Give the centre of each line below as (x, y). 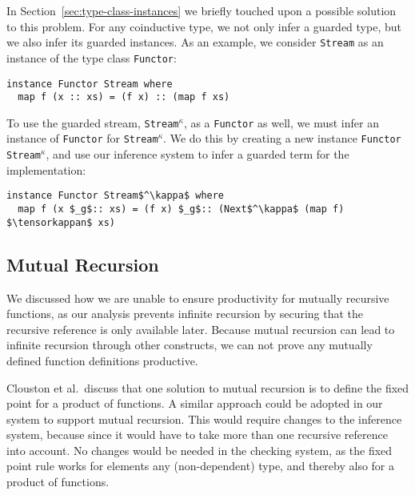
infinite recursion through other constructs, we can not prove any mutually (190, 345)
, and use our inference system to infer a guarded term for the (198, 154)
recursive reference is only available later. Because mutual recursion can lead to (201, 329)
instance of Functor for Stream (82, 138)
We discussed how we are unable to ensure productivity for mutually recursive (198, 298)
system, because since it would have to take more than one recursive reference (197, 435)
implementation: (46, 169)
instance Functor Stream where (90, 84)
